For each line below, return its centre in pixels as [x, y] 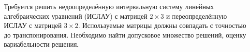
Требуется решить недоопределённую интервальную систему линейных [109, 6]
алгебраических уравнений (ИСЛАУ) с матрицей [76, 16]
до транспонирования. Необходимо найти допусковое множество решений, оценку [125, 34]
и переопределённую [197, 16]
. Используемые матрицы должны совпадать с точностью [162, 25]
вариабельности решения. [41, 44]
